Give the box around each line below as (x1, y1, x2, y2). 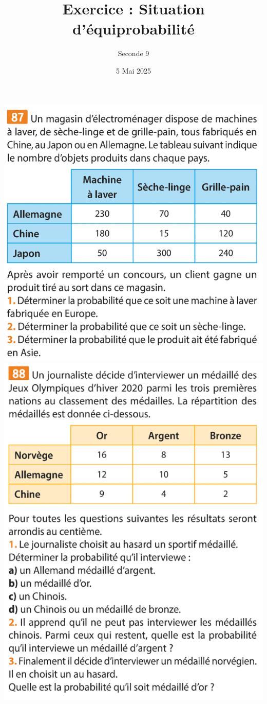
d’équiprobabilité (72, 18, 195, 39)
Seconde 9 (118, 48, 149, 59)
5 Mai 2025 (116, 65, 151, 76)
